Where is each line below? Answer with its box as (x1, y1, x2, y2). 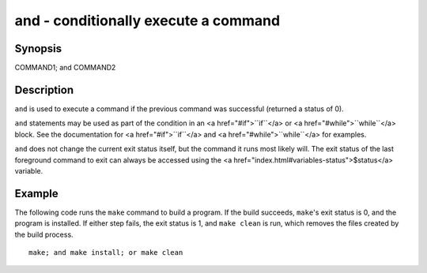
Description (14, 83, 74, 96)
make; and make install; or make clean (28, 249, 183, 256)
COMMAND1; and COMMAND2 (14, 63, 116, 73)
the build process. (14, 230, 74, 239)
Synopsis (14, 42, 62, 55)
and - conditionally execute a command (14, 12, 281, 29)
